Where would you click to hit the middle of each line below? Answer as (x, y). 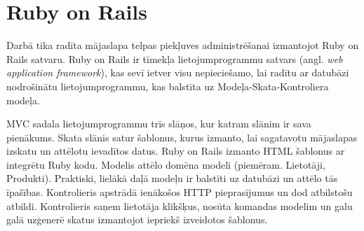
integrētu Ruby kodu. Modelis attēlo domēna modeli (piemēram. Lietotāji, (166, 164)
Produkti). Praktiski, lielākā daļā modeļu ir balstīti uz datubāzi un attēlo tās (172, 178)
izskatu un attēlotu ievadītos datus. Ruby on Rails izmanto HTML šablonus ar (176, 151)
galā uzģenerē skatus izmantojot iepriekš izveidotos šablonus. (137, 219)
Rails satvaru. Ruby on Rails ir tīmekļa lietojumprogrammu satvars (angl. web (175, 58)
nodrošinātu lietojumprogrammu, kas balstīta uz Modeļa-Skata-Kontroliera (168, 86)
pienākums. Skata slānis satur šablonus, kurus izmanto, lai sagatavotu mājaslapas (182, 137)
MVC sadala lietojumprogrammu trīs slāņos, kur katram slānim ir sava (159, 124)
